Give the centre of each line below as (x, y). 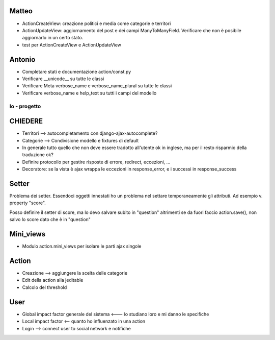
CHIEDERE (26, 121)
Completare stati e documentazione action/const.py (77, 71)
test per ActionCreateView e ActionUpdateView (72, 45)
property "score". (28, 203)
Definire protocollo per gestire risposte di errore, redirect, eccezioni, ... (96, 162)
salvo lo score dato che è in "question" (50, 220)
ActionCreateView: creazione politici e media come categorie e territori (97, 23)
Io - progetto (25, 106)
